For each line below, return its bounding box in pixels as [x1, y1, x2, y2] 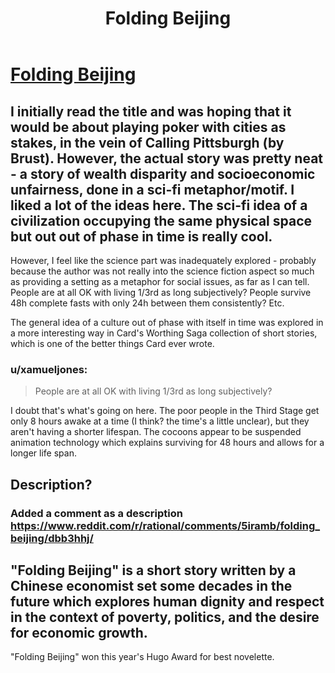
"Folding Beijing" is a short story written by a [10, 562, 297, 579]
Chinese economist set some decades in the [10, 578, 293, 594]
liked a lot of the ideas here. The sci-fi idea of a [10, 197, 308, 214]
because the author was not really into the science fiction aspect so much [10, 265, 315, 277]
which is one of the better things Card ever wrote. [10, 338, 215, 349]
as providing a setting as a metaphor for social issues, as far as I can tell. [10, 276, 310, 287]
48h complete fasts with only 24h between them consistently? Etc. [10, 297, 285, 309]
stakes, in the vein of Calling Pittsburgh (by [10, 134, 285, 151]
